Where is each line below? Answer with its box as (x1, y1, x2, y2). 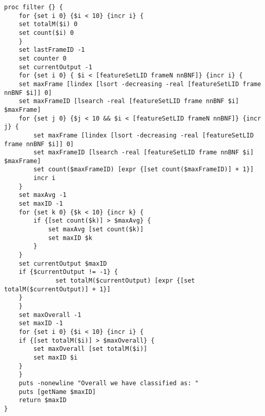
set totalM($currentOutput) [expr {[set (55, 277, 195, 284)
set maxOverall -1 (18, 311, 81, 319)
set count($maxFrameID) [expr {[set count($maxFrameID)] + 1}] (33, 166, 254, 173)
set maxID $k (48, 234, 92, 242)
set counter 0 (18, 54, 67, 62)
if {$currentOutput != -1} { (18, 268, 118, 276)
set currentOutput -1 (18, 63, 92, 71)
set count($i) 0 (18, 29, 74, 36)
